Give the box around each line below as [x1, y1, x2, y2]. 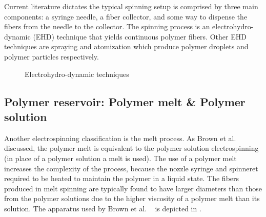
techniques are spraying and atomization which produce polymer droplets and [4, 41, 249, 52]
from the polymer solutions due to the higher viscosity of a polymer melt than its [4, 193, 260, 204]
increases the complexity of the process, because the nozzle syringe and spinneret [4, 163, 258, 173]
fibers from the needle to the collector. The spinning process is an [4, 21, 210, 32]
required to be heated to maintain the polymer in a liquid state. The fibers [4, 173, 239, 184]
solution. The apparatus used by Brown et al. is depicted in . [4, 203, 201, 213]
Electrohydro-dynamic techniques [25, 68, 129, 79]
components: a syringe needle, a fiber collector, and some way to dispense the [4, 11, 248, 22]
